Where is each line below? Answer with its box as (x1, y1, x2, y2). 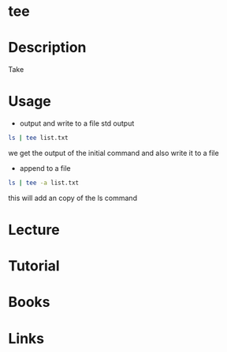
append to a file (19, 163, 71, 172)
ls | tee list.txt (8, 134, 69, 142)
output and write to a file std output (19, 119, 135, 128)
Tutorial (8, 257, 61, 275)
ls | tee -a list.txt (8, 179, 80, 187)
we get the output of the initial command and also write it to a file (8, 148, 219, 157)
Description (8, 39, 87, 57)
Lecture (8, 221, 61, 239)
